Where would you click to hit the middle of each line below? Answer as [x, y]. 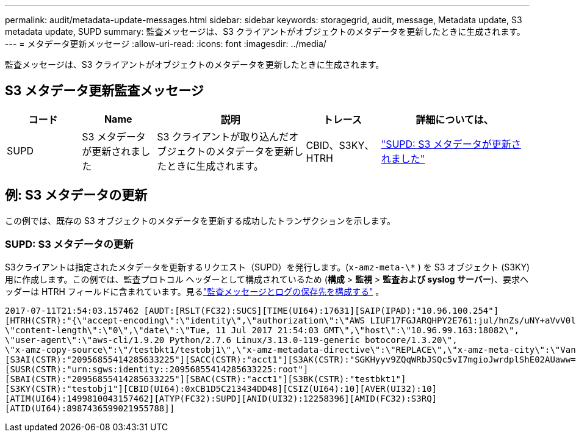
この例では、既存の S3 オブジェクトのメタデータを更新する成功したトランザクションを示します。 [200, 220]
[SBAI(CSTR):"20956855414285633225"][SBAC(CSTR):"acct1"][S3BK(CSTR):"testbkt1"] [206, 379]
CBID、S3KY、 [340, 145]
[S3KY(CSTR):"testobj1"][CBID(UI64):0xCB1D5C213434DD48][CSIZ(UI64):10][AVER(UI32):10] [221, 389]
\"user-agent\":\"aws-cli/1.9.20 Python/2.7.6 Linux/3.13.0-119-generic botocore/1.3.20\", [231, 340]
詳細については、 [455, 119]
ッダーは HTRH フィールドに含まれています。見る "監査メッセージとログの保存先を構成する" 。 [195, 292]
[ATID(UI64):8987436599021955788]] [90, 409]
